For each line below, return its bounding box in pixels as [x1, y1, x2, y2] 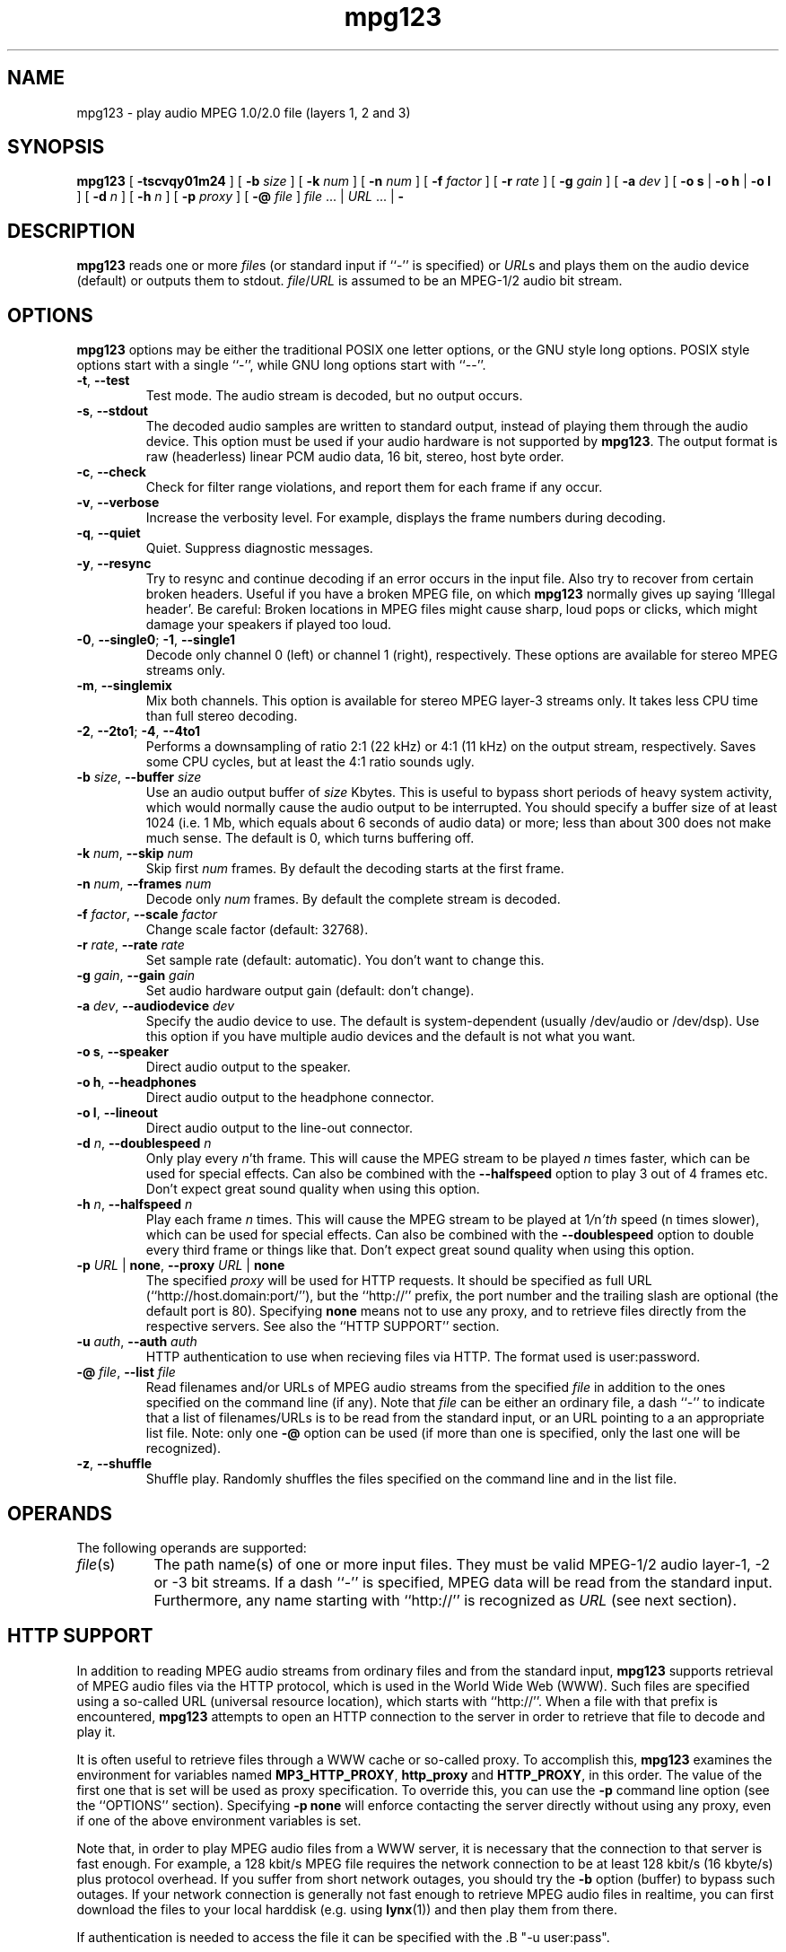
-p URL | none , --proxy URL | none [76, 1257, 285, 1274]
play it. [76, 1723, 116, 1739]
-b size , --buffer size [76, 769, 202, 785]
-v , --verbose [76, 495, 160, 511]
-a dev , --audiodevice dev [76, 998, 235, 1014]
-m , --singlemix [76, 678, 172, 694]
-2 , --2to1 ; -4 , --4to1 [76, 723, 201, 740]
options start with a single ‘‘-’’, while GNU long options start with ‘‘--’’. [76, 357, 486, 373]
